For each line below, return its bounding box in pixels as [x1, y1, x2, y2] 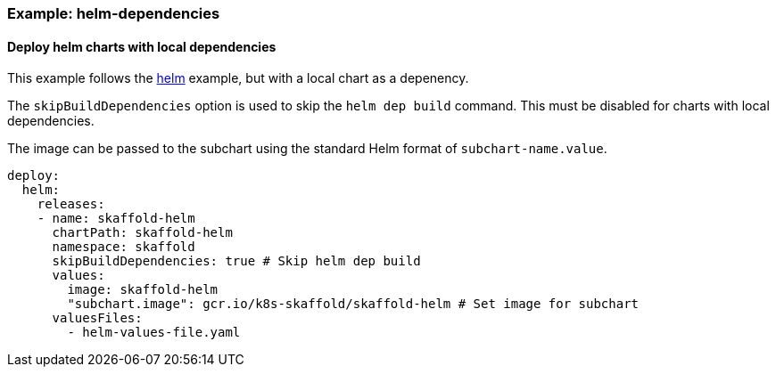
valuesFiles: [52, 311, 143, 326]
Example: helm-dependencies [7, 4, 220, 22]
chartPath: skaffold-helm [52, 225, 233, 240]
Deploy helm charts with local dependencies [7, 38, 277, 54]
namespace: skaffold [52, 240, 195, 255]
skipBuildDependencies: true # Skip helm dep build [52, 254, 421, 269]
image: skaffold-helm [67, 282, 219, 297]
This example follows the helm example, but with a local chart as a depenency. [7, 70, 469, 86]
